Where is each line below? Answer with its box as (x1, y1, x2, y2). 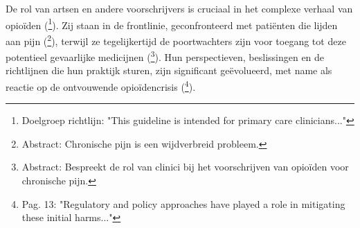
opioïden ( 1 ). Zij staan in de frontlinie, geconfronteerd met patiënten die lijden (6, 15, 338, 32)
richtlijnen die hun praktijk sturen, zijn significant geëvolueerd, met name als (6, 63, 332, 78)
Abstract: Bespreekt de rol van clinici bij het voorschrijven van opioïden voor (21, 159, 349, 174)
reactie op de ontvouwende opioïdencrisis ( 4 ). (6, 77, 196, 94)
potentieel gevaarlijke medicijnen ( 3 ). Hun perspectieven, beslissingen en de (6, 48, 325, 64)
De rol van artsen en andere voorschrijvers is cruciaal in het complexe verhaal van (6, 1, 353, 15)
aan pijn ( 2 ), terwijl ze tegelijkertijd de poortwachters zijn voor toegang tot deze (6, 31, 346, 48)
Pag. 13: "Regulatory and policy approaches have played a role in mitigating (21, 196, 345, 211)
